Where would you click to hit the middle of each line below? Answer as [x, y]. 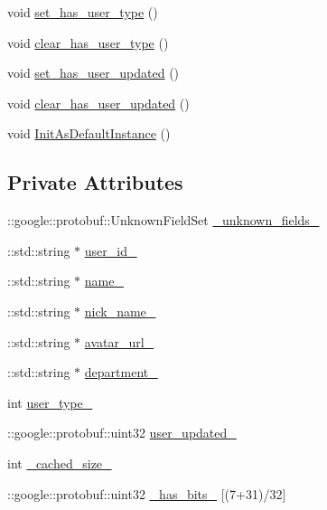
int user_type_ [50, 402]
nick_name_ [120, 311]
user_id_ [111, 250]
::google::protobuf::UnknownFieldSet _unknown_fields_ [163, 220]
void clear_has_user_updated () [98, 103]
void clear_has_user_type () [88, 42]
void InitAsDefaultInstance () [89, 133]
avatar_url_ [119, 341]
